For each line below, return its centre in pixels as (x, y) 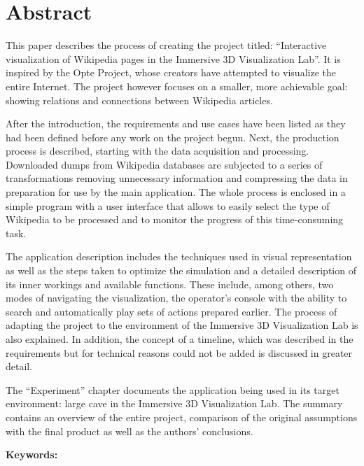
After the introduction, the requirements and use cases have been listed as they (176, 123)
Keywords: (32, 454)
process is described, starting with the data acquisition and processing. (157, 151)
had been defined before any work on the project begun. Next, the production (173, 137)
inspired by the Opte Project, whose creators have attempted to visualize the (171, 72)
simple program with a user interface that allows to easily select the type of (168, 205)
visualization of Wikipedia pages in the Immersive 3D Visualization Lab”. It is (173, 58)
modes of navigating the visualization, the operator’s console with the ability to (176, 298)
